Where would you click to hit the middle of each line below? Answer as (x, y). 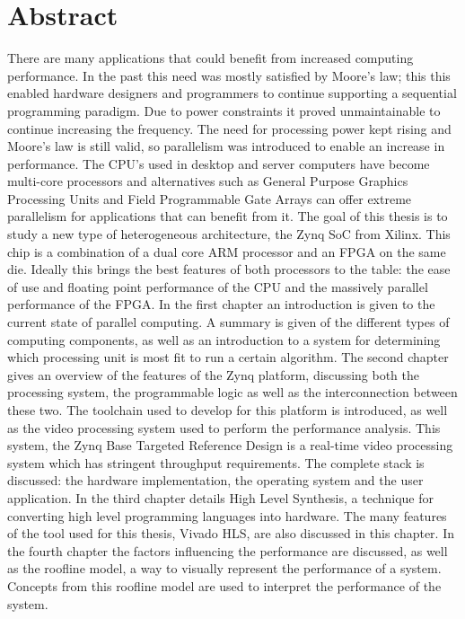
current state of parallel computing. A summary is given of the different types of (228, 322)
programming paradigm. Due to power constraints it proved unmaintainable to (224, 110)
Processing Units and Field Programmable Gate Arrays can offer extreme (210, 198)
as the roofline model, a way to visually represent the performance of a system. (224, 568)
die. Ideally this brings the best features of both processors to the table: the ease (229, 269)
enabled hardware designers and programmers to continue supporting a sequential (232, 93)
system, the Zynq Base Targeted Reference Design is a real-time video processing (230, 445)
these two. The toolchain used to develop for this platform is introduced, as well (228, 410)
